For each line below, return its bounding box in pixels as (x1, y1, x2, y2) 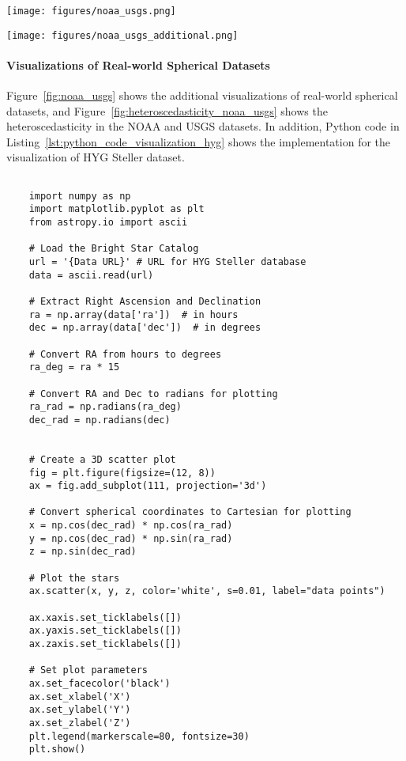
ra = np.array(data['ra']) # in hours (28, 309, 239, 320)
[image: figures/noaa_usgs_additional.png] (6, 29, 239, 41)
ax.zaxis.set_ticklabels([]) (28, 638, 182, 650)
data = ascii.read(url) (28, 269, 154, 281)
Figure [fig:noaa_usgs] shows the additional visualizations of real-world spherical (6, 87, 398, 104)
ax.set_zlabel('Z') (28, 717, 131, 729)
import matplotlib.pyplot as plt (28, 203, 205, 215)
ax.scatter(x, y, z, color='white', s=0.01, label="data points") (28, 585, 385, 597)
